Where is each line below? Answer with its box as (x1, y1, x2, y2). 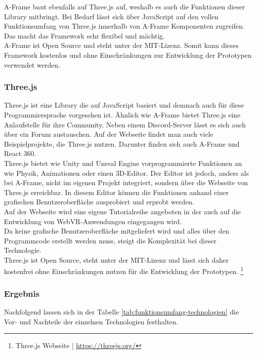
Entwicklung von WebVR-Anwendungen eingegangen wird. (4, 216, 182, 226)
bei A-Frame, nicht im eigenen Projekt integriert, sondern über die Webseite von (4, 177, 248, 188)
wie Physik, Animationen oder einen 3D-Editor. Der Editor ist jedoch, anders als (4, 167, 249, 178)
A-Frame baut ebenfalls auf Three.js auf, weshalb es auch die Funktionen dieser (4, 1, 245, 11)
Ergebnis (4, 287, 40, 299)
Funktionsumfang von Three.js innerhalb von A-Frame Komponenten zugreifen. (4, 21, 245, 31)
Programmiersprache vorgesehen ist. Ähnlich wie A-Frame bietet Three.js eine (4, 109, 241, 119)
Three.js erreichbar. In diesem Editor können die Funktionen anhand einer (4, 187, 229, 197)
